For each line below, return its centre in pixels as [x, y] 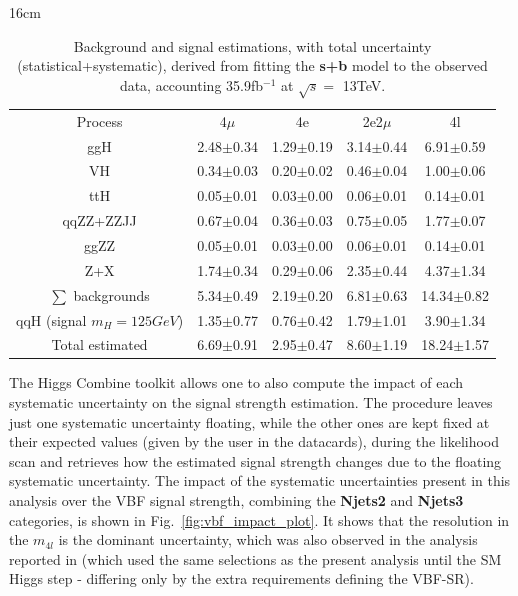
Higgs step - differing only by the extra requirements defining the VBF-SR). [241, 578]
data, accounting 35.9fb [191, 84]
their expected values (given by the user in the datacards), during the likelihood [254, 441]
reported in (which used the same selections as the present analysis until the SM [255, 558]
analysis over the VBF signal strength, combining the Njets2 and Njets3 [236, 500]
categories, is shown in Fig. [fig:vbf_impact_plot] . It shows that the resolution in [259, 519]
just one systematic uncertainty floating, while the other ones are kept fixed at [249, 421]
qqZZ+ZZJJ [99, 220]
